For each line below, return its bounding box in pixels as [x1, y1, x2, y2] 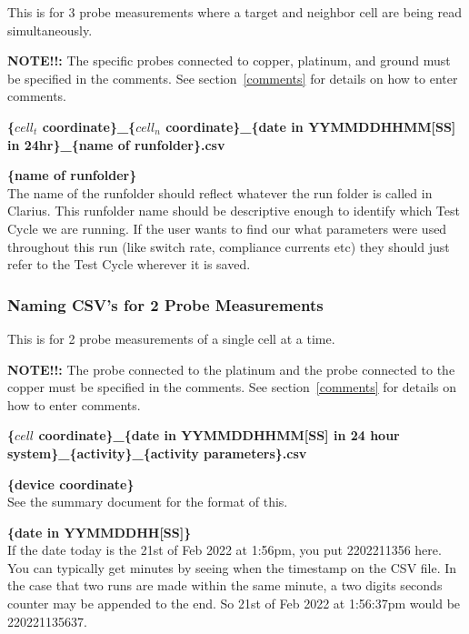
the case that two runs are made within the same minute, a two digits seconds [7, 576, 443, 595]
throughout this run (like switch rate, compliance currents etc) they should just [7, 236, 450, 256]
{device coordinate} [7, 474, 135, 493]
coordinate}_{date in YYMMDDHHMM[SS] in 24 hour [38, 426, 400, 445]
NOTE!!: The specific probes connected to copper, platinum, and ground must [7, 51, 451, 70]
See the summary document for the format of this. [7, 492, 288, 511]
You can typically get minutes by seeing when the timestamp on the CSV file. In [7, 558, 457, 577]
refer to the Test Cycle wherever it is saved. [7, 255, 251, 274]
